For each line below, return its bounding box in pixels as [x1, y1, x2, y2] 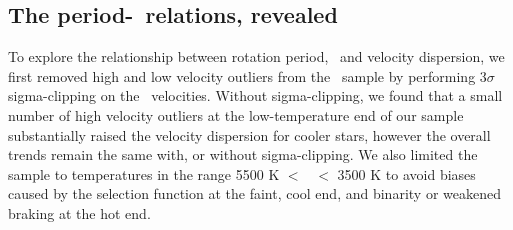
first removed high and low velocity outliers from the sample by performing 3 [8, 65, 487, 86]
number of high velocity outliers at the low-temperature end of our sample [8, 104, 464, 125]
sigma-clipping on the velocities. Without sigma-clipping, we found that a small [8, 85, 503, 106]
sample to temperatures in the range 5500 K [8, 163, 280, 184]
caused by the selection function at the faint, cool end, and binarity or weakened [8, 183, 501, 204]
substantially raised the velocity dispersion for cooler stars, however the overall [8, 124, 491, 145]
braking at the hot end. [8, 202, 151, 223]
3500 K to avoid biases [337, 163, 476, 184]
